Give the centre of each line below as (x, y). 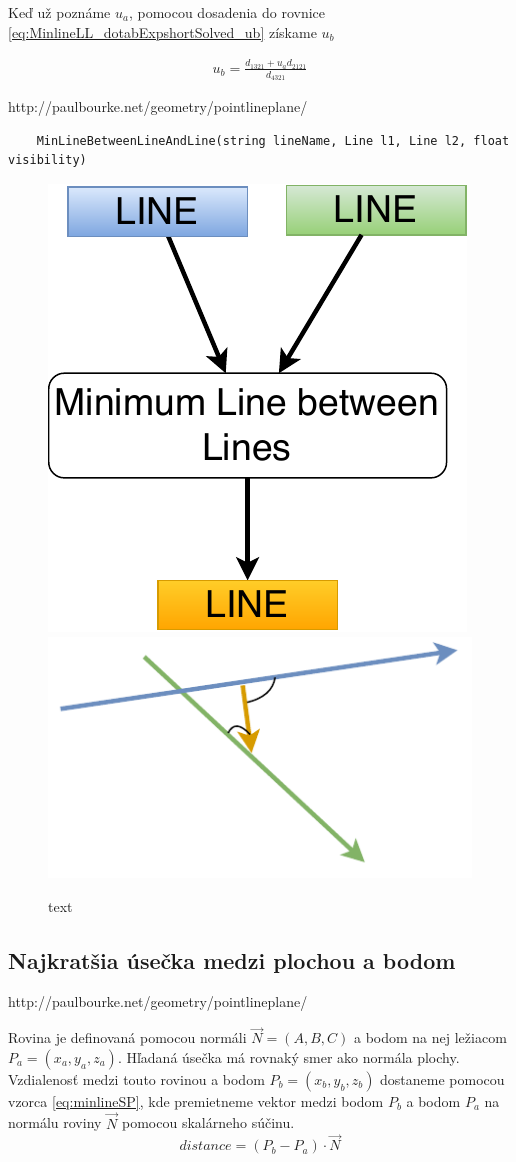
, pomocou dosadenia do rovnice (227, 12)
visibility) (47, 160)
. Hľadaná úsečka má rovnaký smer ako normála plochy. (288, 1056)
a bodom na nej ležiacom (430, 1037)
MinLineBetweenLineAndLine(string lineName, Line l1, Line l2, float (273, 140)
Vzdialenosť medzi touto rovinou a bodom (136, 1078)
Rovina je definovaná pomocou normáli (127, 1037)
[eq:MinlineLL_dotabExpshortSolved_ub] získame (162, 31)
